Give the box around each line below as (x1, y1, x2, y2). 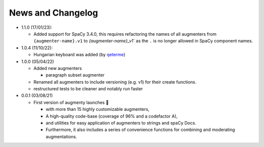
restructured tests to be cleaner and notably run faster (33, 86, 143, 92)
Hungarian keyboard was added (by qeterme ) (33, 52, 126, 58)
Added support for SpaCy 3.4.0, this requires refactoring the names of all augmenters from (33, 31, 217, 37)
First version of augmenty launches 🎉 (33, 99, 109, 105)
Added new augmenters (33, 65, 82, 71)
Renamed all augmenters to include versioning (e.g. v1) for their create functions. (33, 79, 197, 85)
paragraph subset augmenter (45, 72, 105, 78)
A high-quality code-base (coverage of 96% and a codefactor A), (45, 113, 178, 119)
